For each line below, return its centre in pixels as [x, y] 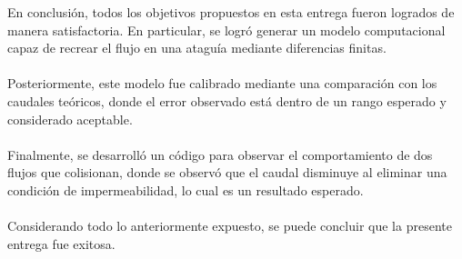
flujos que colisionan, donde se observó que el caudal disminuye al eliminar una [227, 172]
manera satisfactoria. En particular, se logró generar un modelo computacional [226, 30]
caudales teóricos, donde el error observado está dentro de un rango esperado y [227, 100]
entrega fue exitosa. [61, 243]
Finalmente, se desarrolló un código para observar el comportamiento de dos [220, 154]
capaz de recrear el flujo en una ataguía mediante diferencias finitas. [197, 48]
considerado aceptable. [70, 119]
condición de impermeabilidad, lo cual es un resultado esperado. [186, 189]
